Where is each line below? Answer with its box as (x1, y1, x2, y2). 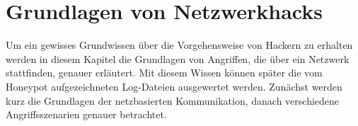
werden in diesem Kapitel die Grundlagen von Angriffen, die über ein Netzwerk (6, 51, 350, 66)
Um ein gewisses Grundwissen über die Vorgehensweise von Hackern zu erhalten (6, 38, 353, 52)
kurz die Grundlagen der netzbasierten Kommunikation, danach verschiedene (6, 93, 340, 108)
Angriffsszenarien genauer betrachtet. (6, 107, 167, 122)
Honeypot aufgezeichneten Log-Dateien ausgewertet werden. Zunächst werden (6, 79, 342, 93)
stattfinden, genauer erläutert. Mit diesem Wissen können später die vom (6, 65, 323, 80)
